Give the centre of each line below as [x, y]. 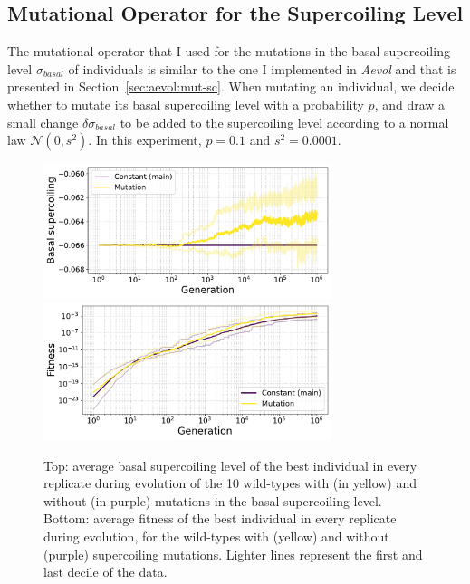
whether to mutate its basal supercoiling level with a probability [186, 104]
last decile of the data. [106, 572]
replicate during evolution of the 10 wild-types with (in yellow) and [230, 483]
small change [43, 122]
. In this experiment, [145, 140]
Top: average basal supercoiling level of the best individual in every [230, 465]
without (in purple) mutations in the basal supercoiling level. [213, 500]
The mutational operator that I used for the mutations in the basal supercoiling [229, 51]
